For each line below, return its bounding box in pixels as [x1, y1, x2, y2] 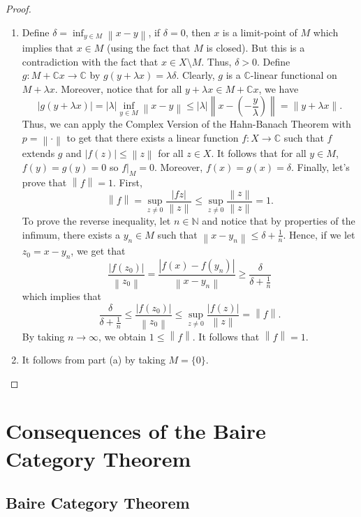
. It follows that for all [211, 145, 307, 160]
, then [185, 24, 211, 39]
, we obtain [98, 329, 147, 343]
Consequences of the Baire [6, 417, 266, 445]
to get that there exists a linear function [66, 130, 239, 144]
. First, [112, 174, 142, 189]
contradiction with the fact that [22, 54, 159, 68]
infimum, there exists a [22, 227, 120, 241]
